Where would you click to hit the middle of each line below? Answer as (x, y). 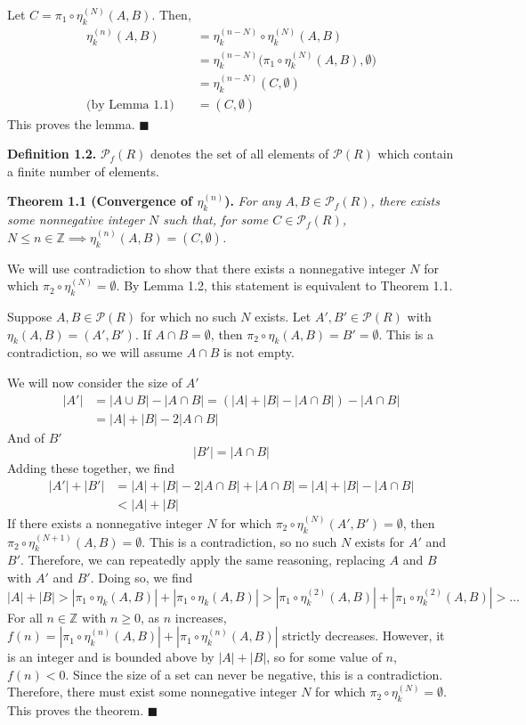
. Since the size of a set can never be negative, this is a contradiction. (254, 674)
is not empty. (259, 352)
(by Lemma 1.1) (130, 105)
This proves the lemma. (71, 123)
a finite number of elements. (83, 171)
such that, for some (216, 220)
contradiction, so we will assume (95, 352)
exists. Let (283, 316)
